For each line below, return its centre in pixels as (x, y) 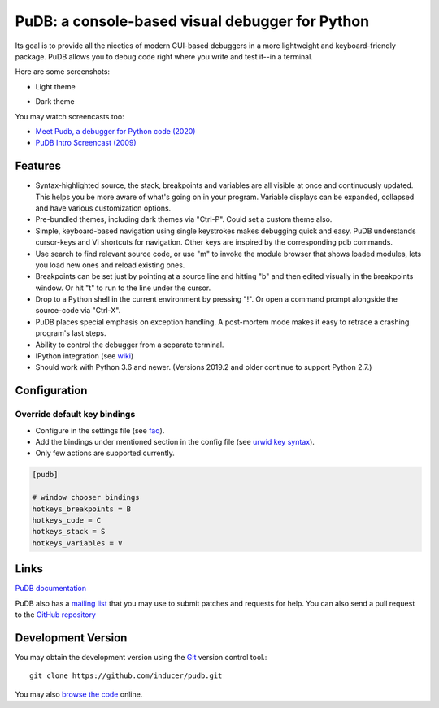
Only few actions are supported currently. (105, 453)
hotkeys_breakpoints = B (82, 509)
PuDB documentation (51, 589)
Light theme (56, 86)
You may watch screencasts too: (70, 116)
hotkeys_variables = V (77, 543)
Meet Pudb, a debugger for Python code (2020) (115, 131)
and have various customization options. (103, 208)
